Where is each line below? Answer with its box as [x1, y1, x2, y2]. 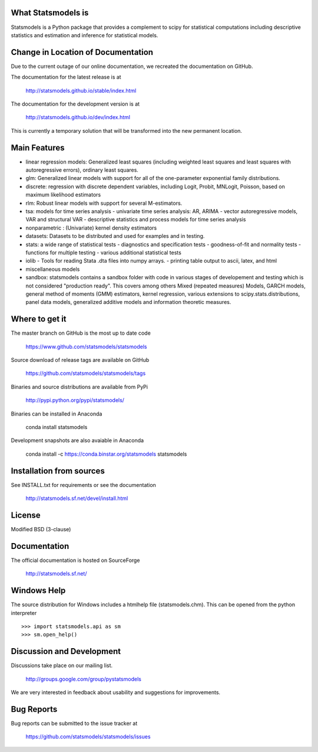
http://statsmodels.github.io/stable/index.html [25, 87, 137, 94]
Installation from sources [11, 466, 105, 476]
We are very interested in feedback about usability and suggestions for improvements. [11, 689, 221, 696]
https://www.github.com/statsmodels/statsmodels [25, 343, 147, 350]
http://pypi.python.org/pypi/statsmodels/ [25, 397, 125, 404]
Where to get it [11, 314, 67, 324]
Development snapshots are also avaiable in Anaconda [11, 437, 144, 444]
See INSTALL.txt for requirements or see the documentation [11, 481, 156, 488]
